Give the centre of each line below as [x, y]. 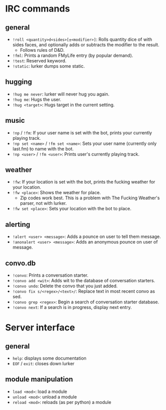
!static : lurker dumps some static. [49, 66]
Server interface [40, 328]
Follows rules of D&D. [42, 50]
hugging [19, 82]
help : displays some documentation [49, 358]
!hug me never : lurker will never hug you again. [61, 94]
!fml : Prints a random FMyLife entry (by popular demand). [73, 55]
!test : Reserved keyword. [39, 61]
